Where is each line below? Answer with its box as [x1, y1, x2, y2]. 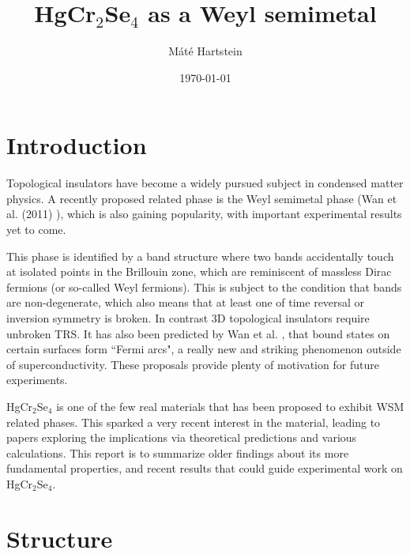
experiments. [6, 371, 68, 388]
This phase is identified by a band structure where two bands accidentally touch [6, 247, 394, 264]
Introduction [6, 129, 147, 161]
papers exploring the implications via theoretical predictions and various [6, 429, 357, 446]
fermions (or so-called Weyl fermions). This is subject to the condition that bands [6, 278, 402, 295]
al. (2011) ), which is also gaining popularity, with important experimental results [6, 205, 402, 222]
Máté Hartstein [168, 43, 243, 59]
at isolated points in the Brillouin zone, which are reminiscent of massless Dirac [6, 263, 392, 280]
